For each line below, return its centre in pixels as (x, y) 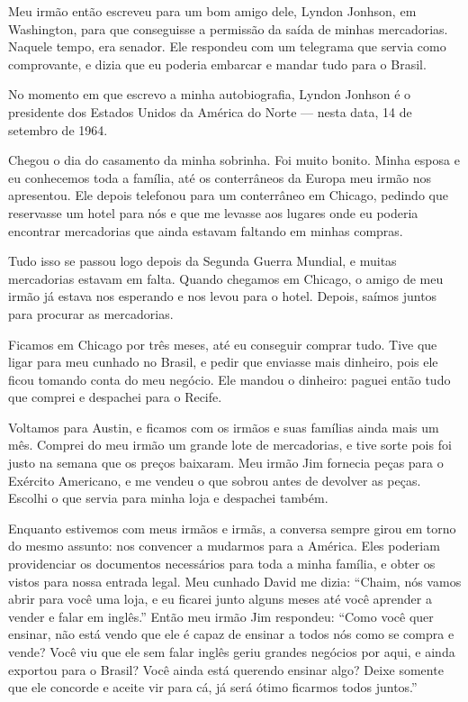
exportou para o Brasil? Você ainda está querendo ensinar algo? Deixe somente (226, 669)
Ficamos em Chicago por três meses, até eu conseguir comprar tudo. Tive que (223, 344)
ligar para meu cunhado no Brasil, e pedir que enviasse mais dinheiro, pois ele (223, 362)
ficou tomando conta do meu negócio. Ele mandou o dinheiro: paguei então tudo (229, 379)
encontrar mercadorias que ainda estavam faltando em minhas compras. (206, 230)
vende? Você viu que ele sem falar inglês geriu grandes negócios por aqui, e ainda (232, 652)
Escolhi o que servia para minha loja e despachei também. (168, 498)
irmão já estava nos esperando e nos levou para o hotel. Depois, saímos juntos (223, 296)
